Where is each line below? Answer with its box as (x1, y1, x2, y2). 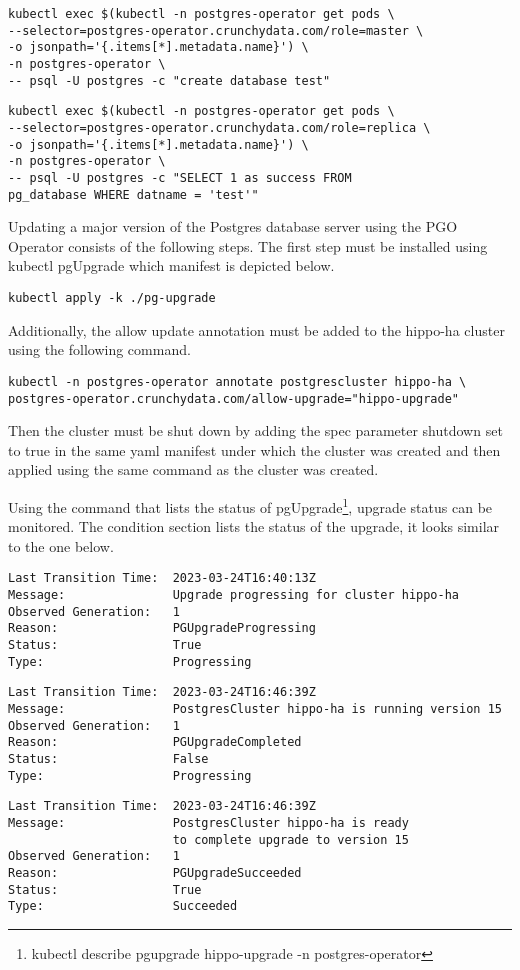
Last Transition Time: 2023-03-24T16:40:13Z (8, 571, 316, 586)
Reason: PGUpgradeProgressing (8, 621, 316, 636)
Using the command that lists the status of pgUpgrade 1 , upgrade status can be (8, 493, 493, 517)
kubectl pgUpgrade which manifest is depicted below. (8, 255, 335, 276)
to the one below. (8, 535, 114, 556)
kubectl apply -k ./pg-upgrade (8, 291, 216, 305)
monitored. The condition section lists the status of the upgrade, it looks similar (8, 516, 500, 537)
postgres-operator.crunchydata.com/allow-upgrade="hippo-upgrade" (8, 391, 460, 406)
